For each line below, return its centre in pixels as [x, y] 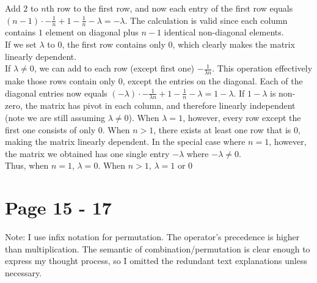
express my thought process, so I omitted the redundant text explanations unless [156, 261]
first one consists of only [50, 129]
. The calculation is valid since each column [206, 20]
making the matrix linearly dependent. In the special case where [125, 141]
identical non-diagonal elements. [224, 32]
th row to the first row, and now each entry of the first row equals [169, 8]
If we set [21, 44]
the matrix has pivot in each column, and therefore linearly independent [160, 105]
